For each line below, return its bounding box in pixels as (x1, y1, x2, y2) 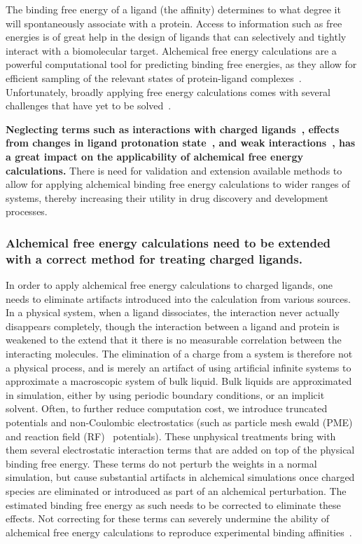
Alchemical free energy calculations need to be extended (6, 233, 330, 251)
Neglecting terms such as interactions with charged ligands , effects (6, 121, 340, 136)
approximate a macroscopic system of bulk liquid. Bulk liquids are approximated (6, 374, 352, 388)
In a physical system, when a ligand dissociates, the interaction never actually (6, 305, 340, 320)
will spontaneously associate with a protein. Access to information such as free (6, 15, 342, 30)
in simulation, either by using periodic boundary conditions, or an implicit (6, 387, 325, 402)
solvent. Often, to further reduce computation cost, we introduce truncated (6, 401, 328, 416)
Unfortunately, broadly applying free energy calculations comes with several (6, 84, 331, 99)
